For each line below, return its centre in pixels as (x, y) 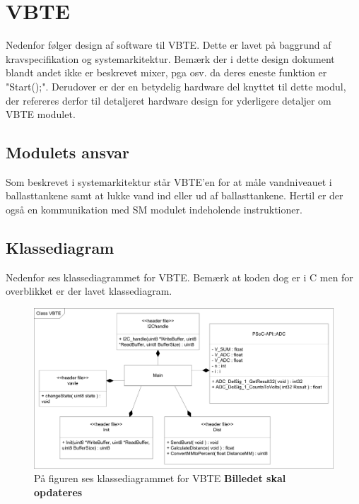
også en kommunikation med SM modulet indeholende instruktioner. (154, 210)
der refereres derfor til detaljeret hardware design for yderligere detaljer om (169, 100)
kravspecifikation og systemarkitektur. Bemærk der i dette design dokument (170, 58)
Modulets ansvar (68, 152)
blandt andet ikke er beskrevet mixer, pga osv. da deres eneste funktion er (166, 72)
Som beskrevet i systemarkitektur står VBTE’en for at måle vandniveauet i (169, 181)
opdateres (58, 492)
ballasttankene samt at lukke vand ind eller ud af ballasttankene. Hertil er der (175, 195)
